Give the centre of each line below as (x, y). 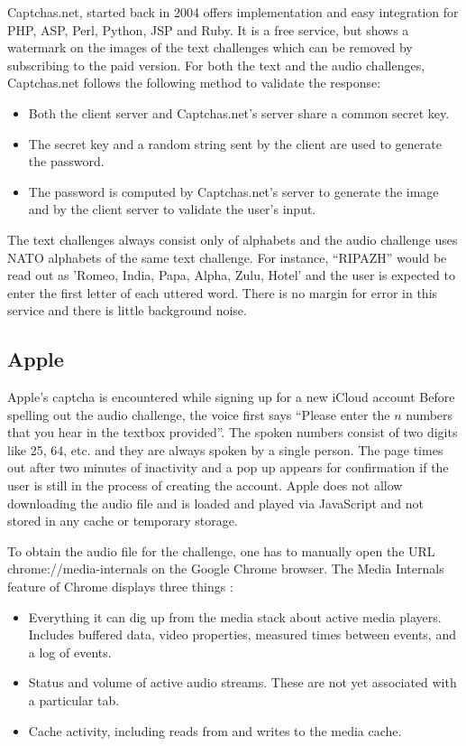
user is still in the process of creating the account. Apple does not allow (205, 485)
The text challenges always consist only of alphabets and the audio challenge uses (233, 239)
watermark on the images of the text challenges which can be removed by (210, 47)
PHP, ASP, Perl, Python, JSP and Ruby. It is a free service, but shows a (208, 29)
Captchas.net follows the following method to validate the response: (194, 83)
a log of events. (70, 652)
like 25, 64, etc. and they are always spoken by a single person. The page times (225, 449)
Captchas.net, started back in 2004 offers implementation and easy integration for (233, 12)
